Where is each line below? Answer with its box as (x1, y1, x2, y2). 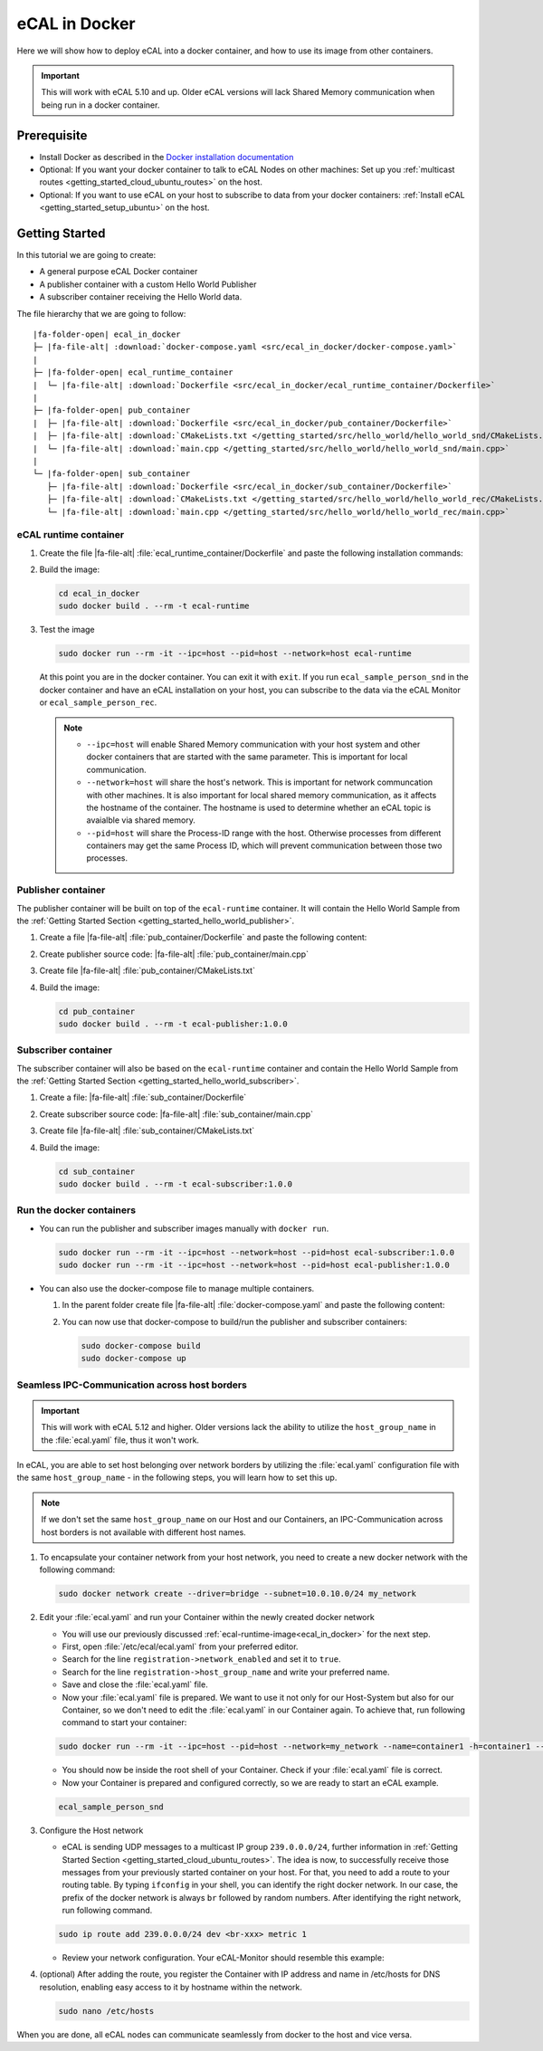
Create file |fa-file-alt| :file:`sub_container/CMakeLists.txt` (39, 1125, 255, 1136)
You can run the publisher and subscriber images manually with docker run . (39, 1223, 329, 1234)
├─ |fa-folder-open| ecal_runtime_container (33, 367, 234, 377)
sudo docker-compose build (81, 1340, 201, 1350)
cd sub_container (58, 1166, 136, 1177)
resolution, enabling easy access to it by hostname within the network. (39, 1981, 303, 1992)
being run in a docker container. (41, 100, 160, 110)
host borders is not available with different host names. (41, 1526, 246, 1538)
